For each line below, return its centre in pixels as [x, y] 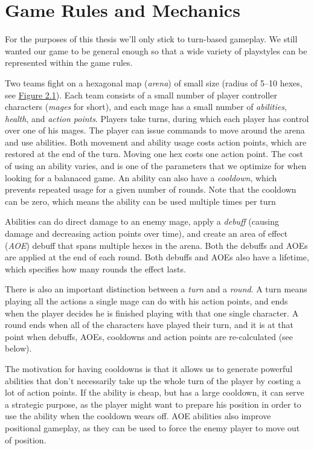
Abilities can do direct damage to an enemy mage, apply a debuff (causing [142, 221]
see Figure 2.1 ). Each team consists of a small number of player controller [141, 95]
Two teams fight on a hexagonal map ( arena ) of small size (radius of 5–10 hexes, [154, 82]
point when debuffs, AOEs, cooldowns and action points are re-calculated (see [149, 336]
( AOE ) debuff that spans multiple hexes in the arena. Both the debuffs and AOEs [156, 245]
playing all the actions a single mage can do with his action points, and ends [146, 301]
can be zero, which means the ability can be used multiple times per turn [140, 201]
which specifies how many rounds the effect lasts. [95, 268]
